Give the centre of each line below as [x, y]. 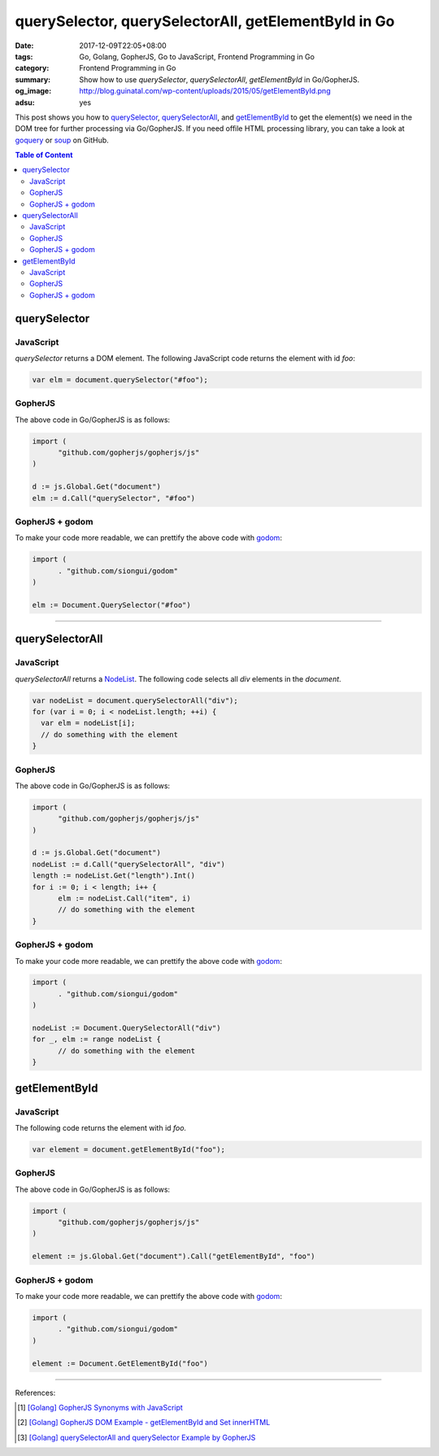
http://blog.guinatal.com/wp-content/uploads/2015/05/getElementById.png [205, 91]
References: [35, 1393]
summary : [33, 79]
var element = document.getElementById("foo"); [128, 1149]
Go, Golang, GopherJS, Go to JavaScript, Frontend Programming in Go [197, 56]
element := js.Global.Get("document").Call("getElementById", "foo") [174, 1256]
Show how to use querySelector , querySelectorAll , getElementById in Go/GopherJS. [219, 79]
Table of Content [44, 155]
